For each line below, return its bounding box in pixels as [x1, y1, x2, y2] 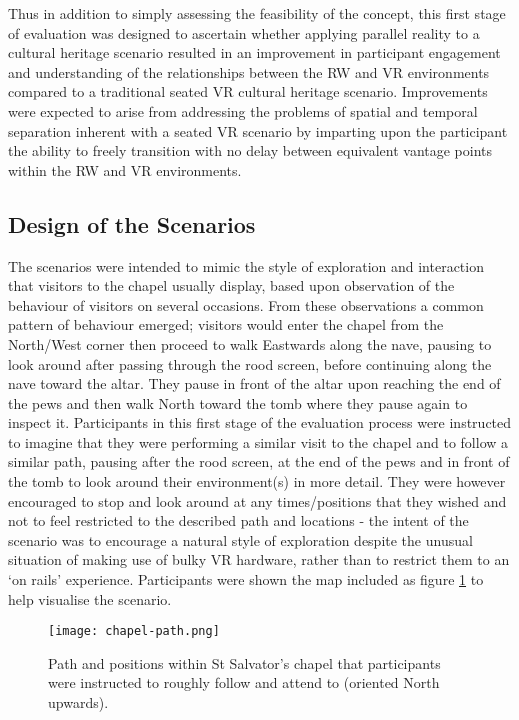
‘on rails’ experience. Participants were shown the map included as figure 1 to [8, 569, 484, 590]
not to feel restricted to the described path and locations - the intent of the [8, 510, 469, 531]
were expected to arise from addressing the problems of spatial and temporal [8, 100, 478, 121]
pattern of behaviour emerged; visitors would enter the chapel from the [8, 314, 444, 335]
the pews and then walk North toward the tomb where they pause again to [8, 392, 468, 413]
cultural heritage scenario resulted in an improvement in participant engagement [8, 42, 501, 63]
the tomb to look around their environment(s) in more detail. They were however [8, 471, 506, 492]
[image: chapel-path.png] [48, 624, 220, 639]
